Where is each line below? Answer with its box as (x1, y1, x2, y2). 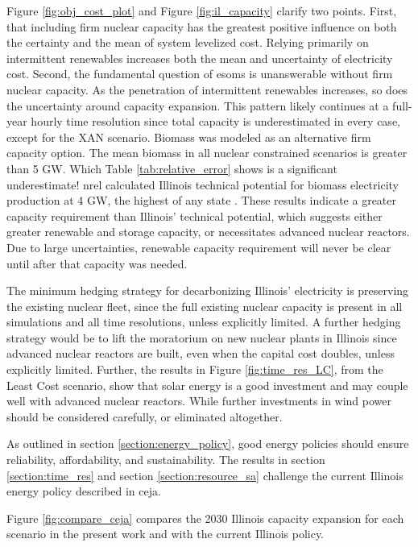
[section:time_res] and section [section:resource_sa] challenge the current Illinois (6, 466, 404, 483)
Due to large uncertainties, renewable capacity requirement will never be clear (6, 238, 391, 255)
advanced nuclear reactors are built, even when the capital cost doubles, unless (6, 345, 395, 362)
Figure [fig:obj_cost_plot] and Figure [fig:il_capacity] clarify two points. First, (6, 2, 397, 19)
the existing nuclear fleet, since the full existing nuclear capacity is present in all (6, 297, 403, 314)
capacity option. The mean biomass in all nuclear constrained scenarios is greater (6, 144, 408, 161)
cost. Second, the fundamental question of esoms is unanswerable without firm (6, 65, 393, 82)
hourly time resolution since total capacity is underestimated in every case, (31, 113, 400, 130)
